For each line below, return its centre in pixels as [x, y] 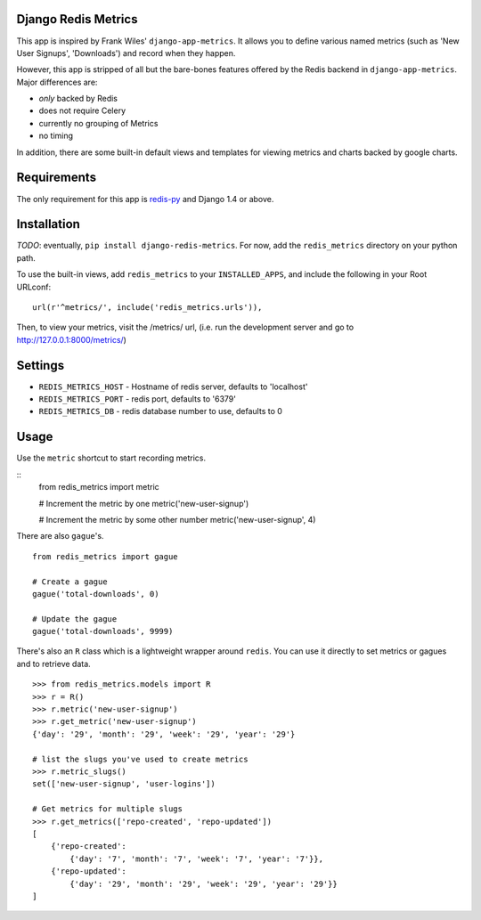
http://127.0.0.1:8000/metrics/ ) [71, 339]
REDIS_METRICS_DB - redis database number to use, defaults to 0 [160, 411]
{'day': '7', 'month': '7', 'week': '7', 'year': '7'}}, [197, 859]
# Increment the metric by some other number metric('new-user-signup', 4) [177, 519]
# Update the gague [75, 619]
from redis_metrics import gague [105, 556]
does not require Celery [82, 110]
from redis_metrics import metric [99, 487]
